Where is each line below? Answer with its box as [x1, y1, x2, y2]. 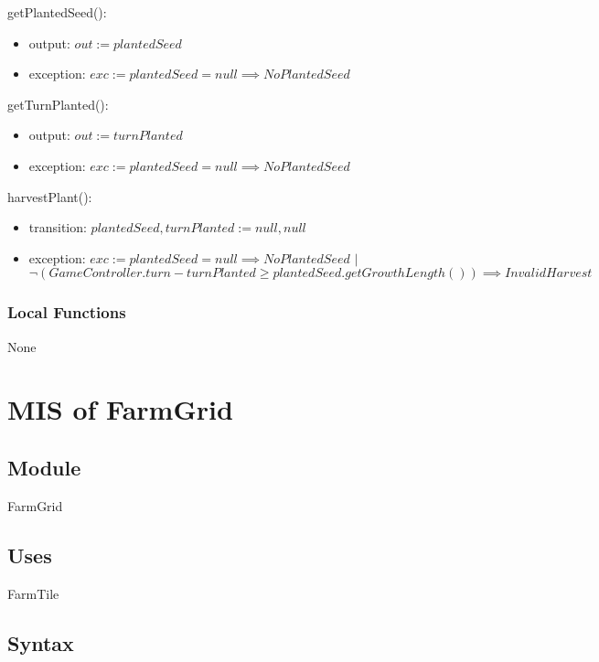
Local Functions [7, 301, 126, 324]
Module [7, 453, 81, 481]
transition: [28, 218, 87, 237]
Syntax [7, 628, 74, 657]
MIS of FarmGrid [7, 390, 233, 428]
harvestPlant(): [7, 187, 92, 206]
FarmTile [7, 583, 59, 603]
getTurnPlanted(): [7, 94, 109, 113]
